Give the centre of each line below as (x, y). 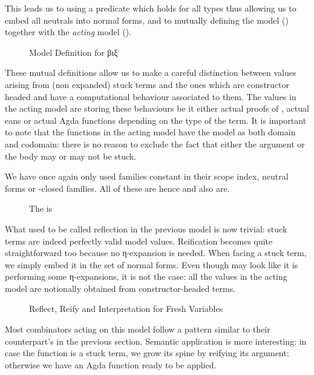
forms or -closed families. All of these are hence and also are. (117, 188)
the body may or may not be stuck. (71, 156)
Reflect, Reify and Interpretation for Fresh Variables (126, 309)
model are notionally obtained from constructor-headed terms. (120, 288)
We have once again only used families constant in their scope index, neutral (147, 176)
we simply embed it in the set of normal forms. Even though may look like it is (152, 264)
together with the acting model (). (68, 32)
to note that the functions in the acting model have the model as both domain (150, 132)
